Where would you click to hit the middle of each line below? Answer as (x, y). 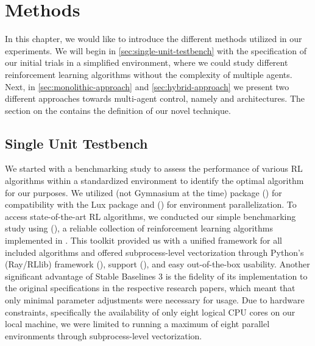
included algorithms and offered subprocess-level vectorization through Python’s (154, 252)
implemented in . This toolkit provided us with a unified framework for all (143, 240)
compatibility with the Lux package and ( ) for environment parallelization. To (151, 204)
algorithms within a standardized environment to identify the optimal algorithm (154, 181)
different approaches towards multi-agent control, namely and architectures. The (155, 98)
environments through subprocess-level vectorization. (104, 335)
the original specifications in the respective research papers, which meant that (150, 288)
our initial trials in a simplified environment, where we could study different (147, 62)
